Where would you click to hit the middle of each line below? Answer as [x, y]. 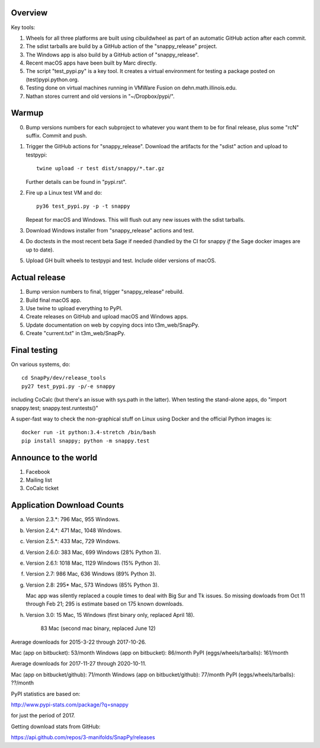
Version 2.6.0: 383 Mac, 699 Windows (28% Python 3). [93, 552]
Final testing [34, 350]
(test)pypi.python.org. [52, 79]
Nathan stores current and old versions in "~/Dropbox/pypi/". [100, 96]
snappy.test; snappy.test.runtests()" [55, 408]
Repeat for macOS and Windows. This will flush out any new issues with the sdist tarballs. [135, 219]
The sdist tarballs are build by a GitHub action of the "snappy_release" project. [121, 46]
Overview [29, 13]
